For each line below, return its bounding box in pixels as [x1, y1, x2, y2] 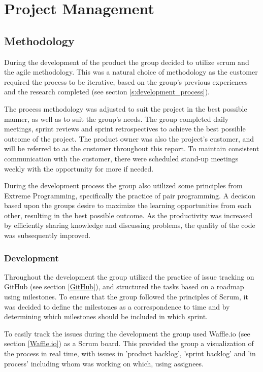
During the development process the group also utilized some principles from [4, 180, 243, 191]
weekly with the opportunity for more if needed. [4, 163, 154, 174]
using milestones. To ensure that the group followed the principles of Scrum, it [4, 291, 248, 302]
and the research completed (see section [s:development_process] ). [4, 86, 210, 97]
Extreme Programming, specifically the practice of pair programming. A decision [4, 190, 256, 200]
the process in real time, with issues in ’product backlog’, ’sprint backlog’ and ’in [4, 348, 256, 359]
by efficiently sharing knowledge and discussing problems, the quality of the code [4, 220, 255, 230]
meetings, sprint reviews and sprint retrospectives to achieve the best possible [4, 123, 246, 134]
